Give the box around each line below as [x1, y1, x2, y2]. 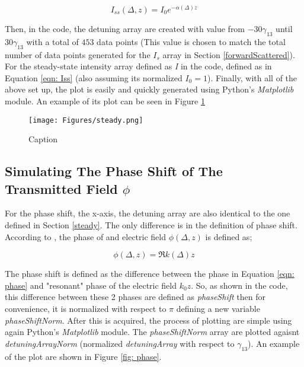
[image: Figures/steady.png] [28, 116, 143, 125]
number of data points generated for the [5, 48, 151, 60]
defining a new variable [176, 302, 260, 314]
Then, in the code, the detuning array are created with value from [5, 23, 245, 35]
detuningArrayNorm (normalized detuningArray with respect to [5, 337, 235, 349]
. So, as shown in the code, [191, 279, 288, 291]
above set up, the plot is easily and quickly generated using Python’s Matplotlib [5, 83, 294, 95]
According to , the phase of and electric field [5, 230, 166, 242]
